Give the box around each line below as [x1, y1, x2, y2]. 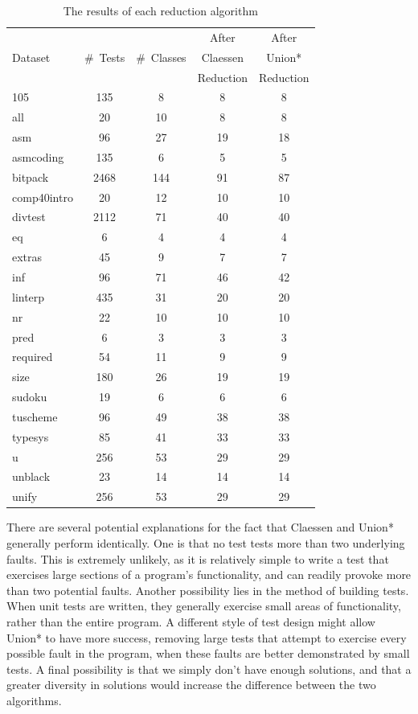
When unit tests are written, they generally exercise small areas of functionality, [6, 597, 401, 614]
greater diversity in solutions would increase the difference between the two [6, 676, 376, 693]
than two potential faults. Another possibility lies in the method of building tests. [6, 581, 409, 598]
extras [12, 248, 43, 265]
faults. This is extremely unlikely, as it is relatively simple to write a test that [6, 550, 389, 567]
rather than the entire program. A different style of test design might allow [6, 613, 375, 630]
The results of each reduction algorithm [63, 2, 258, 18]
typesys [12, 428, 49, 445]
